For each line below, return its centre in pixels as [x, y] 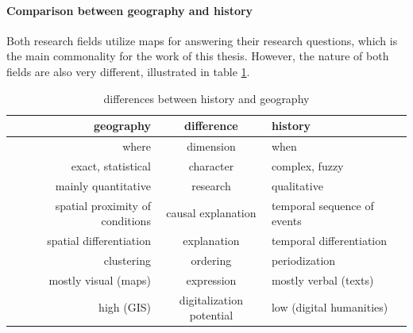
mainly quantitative [103, 185]
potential [211, 315]
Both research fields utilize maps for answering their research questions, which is [202, 40]
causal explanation [211, 213]
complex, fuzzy [307, 165]
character [211, 165]
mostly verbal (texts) [322, 279]
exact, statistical [111, 165]
